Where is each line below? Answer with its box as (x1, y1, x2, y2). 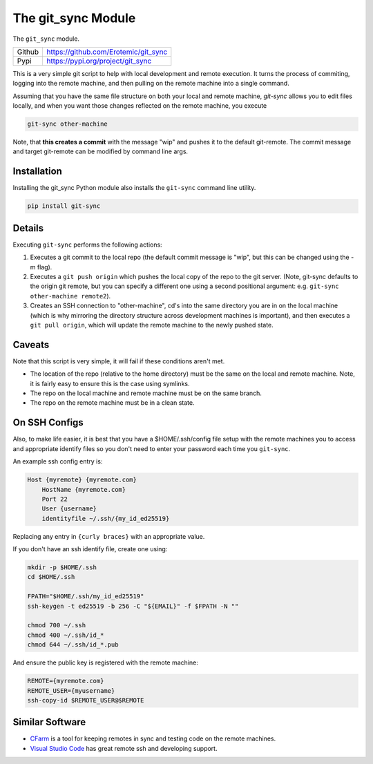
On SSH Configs (12, 417, 84, 428)
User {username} (41, 505, 97, 513)
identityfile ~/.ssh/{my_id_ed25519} (41, 515, 170, 522)
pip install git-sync (27, 202, 101, 210)
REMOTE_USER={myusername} (27, 687, 115, 694)
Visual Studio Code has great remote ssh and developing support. (30, 744, 218, 752)
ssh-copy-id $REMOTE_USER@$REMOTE (27, 696, 144, 704)
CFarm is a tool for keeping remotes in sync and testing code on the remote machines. (30, 734, 276, 743)
